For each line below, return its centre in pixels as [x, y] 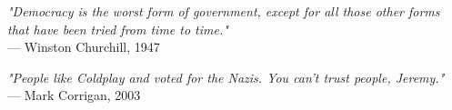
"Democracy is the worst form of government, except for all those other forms [224, 11]
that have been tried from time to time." [118, 29]
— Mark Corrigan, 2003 [74, 95]
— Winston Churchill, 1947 [84, 47]
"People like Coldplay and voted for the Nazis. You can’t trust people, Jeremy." [226, 77]
